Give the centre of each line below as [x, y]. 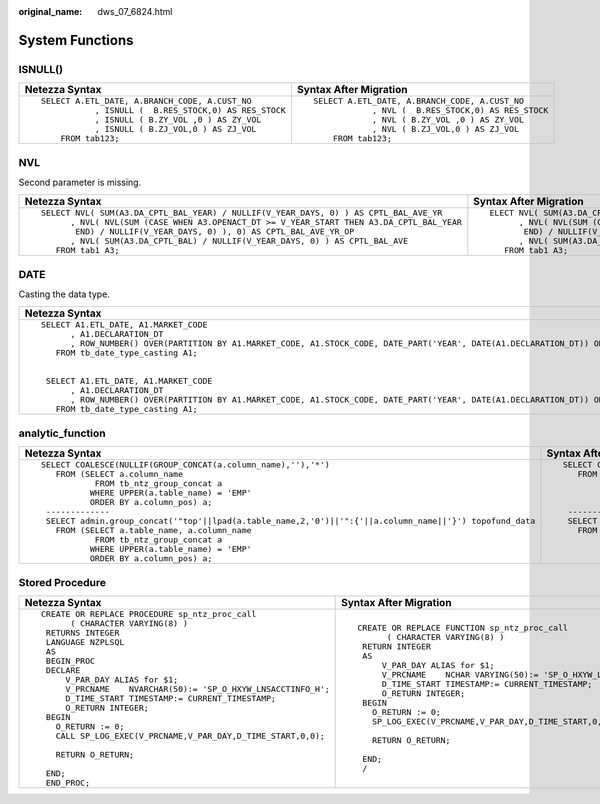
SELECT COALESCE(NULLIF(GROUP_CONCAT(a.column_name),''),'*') [185, 465]
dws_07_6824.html [135, 11]
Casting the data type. [64, 294]
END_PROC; [68, 782]
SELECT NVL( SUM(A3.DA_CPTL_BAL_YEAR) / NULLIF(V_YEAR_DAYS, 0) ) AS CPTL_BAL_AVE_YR [241, 213]
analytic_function [62, 433]
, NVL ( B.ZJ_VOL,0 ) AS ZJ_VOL [445, 129]
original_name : [50, 11]
